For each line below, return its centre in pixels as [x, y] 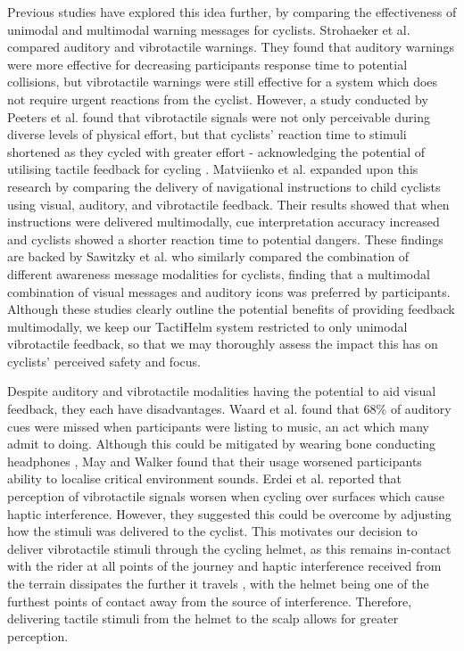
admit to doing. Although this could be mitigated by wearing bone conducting [222, 444]
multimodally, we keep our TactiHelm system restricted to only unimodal [207, 326]
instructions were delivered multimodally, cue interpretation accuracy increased [224, 222]
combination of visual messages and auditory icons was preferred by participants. [229, 291]
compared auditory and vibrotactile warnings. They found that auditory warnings [231, 47]
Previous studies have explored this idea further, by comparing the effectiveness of [232, 12]
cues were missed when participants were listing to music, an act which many [219, 426]
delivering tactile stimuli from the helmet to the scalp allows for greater [203, 618]
